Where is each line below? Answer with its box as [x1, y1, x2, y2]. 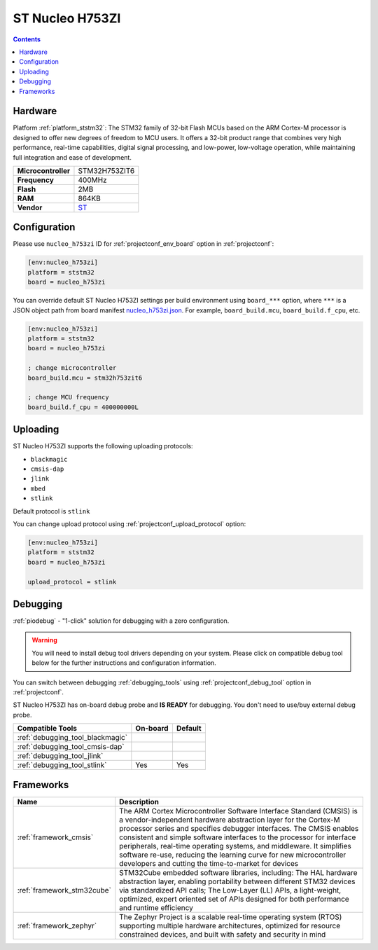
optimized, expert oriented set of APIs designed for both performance [119, 894, 349, 904]
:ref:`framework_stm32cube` [17, 885, 112, 895]
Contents [13, 35, 41, 43]
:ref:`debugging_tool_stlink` [17, 760, 107, 770]
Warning [31, 636, 57, 645]
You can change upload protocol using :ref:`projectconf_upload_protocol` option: [13, 519, 246, 528]
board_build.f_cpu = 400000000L [27, 403, 139, 411]
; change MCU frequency [27, 393, 110, 401]
